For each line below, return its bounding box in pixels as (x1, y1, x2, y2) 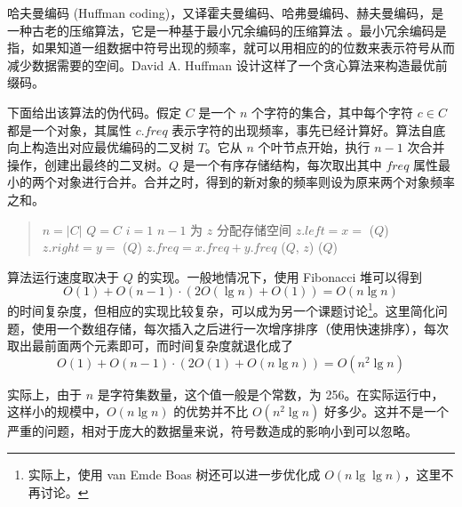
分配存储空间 (216, 220, 291, 238)
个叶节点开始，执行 (258, 138, 370, 157)
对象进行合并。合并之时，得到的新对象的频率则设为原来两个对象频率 (56, 173, 455, 191)
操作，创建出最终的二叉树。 (7, 155, 169, 173)
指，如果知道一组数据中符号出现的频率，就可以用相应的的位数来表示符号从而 (7, 38, 455, 57)
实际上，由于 (7, 384, 82, 403)
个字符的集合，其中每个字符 (251, 102, 414, 121)
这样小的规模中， (7, 402, 107, 421)
